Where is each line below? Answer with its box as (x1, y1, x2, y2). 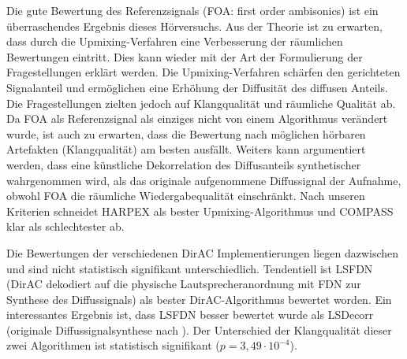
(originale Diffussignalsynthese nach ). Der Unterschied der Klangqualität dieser (6, 321, 392, 338)
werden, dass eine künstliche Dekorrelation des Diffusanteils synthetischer (6, 156, 361, 172)
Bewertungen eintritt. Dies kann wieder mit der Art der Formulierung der (6, 48, 363, 65)
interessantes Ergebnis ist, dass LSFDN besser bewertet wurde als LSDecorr (6, 306, 374, 323)
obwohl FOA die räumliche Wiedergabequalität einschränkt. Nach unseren (6, 187, 365, 204)
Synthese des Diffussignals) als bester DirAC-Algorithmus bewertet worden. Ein (6, 291, 392, 307)
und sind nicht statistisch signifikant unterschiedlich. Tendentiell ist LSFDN (6, 260, 373, 276)
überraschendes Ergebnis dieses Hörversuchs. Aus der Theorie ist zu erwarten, (6, 17, 383, 34)
